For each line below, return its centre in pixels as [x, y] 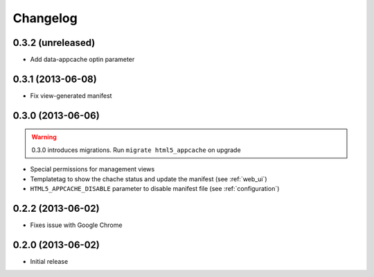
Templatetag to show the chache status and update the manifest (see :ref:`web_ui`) [149, 179]
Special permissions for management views [92, 169]
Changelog [45, 18]
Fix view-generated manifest [71, 95]
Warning [44, 137]
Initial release [49, 261]
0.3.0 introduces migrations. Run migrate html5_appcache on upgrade [136, 150]
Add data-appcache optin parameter [82, 60]
